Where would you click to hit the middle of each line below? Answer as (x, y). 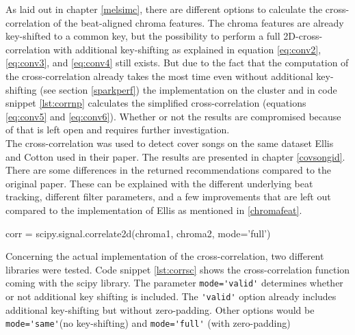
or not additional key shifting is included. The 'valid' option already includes (171, 296)
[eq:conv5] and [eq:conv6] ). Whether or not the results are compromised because (173, 116)
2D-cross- (303, 36)
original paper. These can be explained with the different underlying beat (159, 183)
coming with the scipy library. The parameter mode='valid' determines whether (174, 283)
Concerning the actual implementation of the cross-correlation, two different (165, 256)
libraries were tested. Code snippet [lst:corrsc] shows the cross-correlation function (178, 269)
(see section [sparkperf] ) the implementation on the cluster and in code (188, 89)
